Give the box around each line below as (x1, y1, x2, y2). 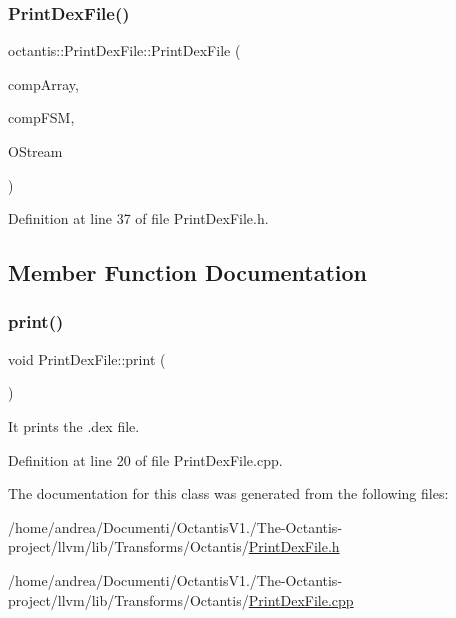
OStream (8, 141, 63, 161)
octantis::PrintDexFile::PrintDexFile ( (8, 40, 241, 61)
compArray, (8, 73, 79, 94)
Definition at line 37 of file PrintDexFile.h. (8, 208, 269, 229)
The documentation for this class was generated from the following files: (8, 483, 449, 504)
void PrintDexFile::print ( (8, 348, 166, 369)
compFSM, (8, 107, 75, 128)
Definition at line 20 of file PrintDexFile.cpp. (8, 449, 283, 470)
